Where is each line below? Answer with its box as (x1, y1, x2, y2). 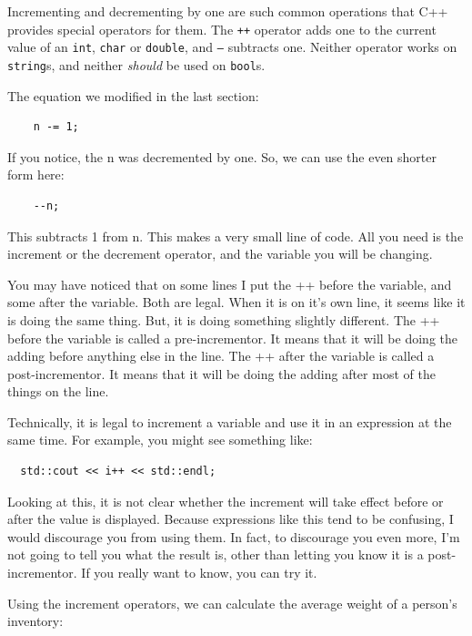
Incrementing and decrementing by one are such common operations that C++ (7, 2, 448, 20)
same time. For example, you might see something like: (7, 430, 313, 449)
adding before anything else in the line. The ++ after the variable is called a (7, 346, 435, 365)
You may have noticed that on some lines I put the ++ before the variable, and (7, 274, 452, 293)
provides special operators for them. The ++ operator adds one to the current (7, 19, 437, 38)
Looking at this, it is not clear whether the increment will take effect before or (7, 491, 444, 510)
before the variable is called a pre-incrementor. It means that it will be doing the (7, 328, 457, 347)
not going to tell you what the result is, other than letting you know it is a (7, 545, 424, 564)
